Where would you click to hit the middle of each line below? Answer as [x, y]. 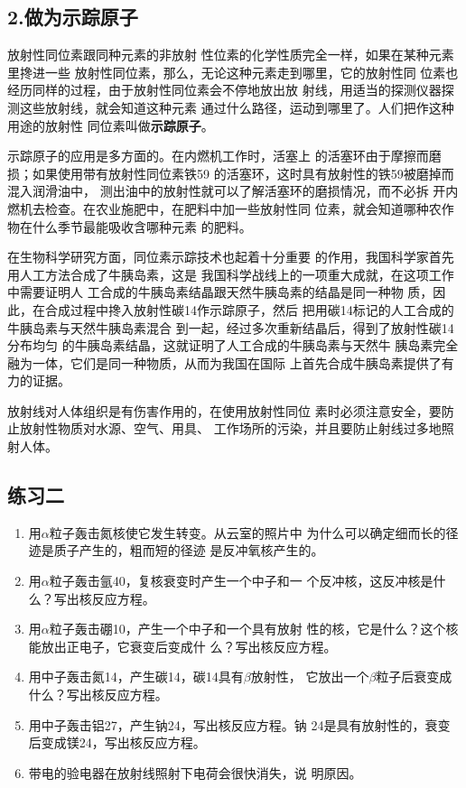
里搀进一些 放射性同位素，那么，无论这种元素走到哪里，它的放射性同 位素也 [233, 72]
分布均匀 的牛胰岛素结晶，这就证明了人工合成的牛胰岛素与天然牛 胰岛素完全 [233, 345]
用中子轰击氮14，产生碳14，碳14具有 [136, 677]
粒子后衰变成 [414, 677]
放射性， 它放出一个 [310, 677]
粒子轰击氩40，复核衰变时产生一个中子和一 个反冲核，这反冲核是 [241, 581]
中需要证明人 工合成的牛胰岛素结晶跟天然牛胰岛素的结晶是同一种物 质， [220, 292]
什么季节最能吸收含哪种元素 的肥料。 [142, 226]
